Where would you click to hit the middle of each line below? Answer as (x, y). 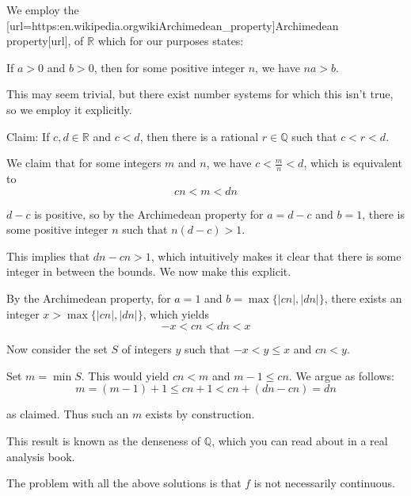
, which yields (176, 313)
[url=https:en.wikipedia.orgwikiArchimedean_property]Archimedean (173, 25)
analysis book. (41, 456)
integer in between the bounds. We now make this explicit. (149, 271)
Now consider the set (57, 349)
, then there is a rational (199, 136)
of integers (147, 349)
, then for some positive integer (169, 67)
